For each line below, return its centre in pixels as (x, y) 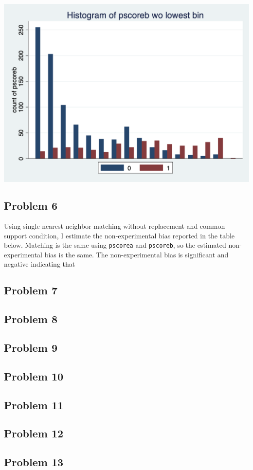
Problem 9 (31, 347)
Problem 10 (34, 376)
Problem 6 (31, 206)
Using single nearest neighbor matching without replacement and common (115, 226)
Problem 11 (34, 405)
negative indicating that (40, 264)
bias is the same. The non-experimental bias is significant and (136, 254)
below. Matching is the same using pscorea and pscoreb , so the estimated (115, 245)
